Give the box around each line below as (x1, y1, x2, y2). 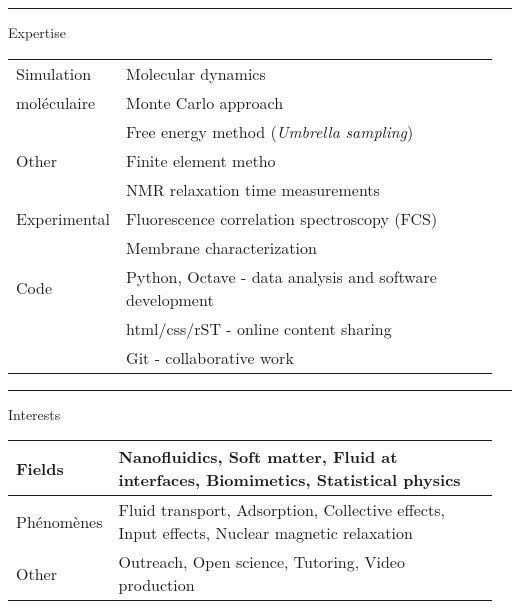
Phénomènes (16, 509, 103, 533)
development (126, 287, 214, 311)
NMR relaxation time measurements (126, 177, 380, 201)
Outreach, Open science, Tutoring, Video (118, 550, 405, 574)
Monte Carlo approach (126, 90, 284, 114)
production (118, 573, 195, 597)
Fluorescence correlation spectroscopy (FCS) (126, 206, 438, 230)
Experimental (16, 206, 111, 230)
